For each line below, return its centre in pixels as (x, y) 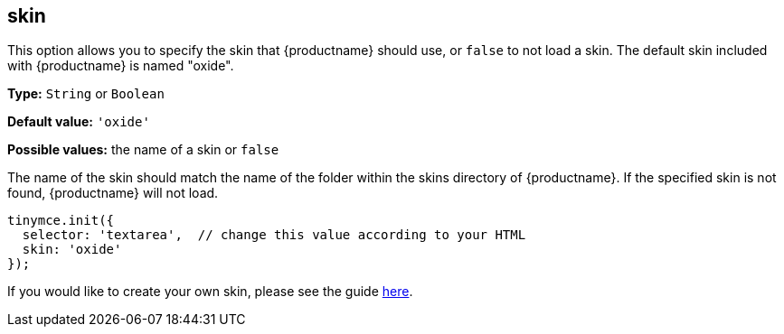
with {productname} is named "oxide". (121, 66)
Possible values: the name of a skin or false (143, 150)
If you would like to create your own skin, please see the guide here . (210, 292)
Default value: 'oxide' (79, 122)
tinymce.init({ (61, 221)
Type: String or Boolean (86, 94)
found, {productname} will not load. (113, 193)
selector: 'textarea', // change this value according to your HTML (274, 235)
